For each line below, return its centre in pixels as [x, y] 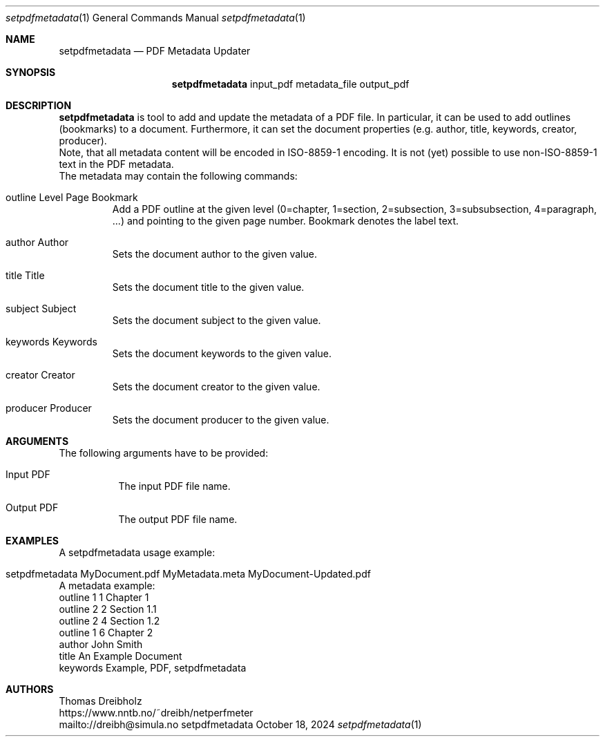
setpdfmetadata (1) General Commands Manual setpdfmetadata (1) [156, 18]
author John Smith [101, 644]
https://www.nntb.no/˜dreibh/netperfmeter [156, 713]
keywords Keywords [51, 342]
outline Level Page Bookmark [72, 197]
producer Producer [49, 408]
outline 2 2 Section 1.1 [108, 609]
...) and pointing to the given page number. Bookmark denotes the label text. [286, 221]
